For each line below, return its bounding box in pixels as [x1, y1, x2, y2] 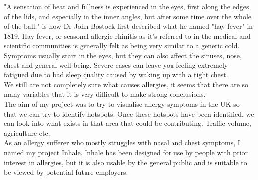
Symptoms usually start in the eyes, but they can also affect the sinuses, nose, [4, 50, 242, 60]
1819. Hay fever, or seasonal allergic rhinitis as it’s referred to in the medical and [4, 30, 251, 41]
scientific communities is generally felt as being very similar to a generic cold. [4, 40, 240, 51]
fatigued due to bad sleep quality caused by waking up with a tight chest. [4, 69, 228, 80]
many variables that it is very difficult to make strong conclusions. [4, 89, 206, 99]
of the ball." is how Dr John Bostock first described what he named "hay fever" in [4, 21, 253, 31]
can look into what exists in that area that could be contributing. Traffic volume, [4, 118, 251, 128]
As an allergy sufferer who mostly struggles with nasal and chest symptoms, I [4, 137, 240, 148]
